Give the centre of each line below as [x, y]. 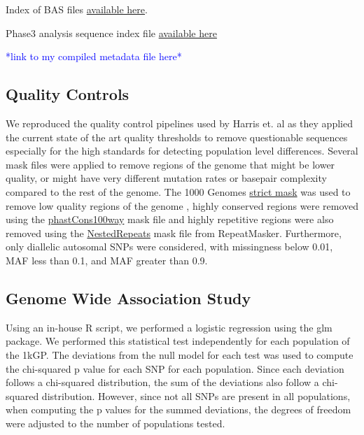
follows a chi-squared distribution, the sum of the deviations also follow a [162, 382]
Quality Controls [68, 94]
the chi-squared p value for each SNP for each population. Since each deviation [175, 368]
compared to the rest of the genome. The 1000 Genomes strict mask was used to [178, 191]
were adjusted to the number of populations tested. [115, 423]
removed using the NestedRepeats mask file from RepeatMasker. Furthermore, [174, 233]
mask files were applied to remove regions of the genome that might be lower [170, 164]
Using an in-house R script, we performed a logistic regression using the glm [169, 327]
